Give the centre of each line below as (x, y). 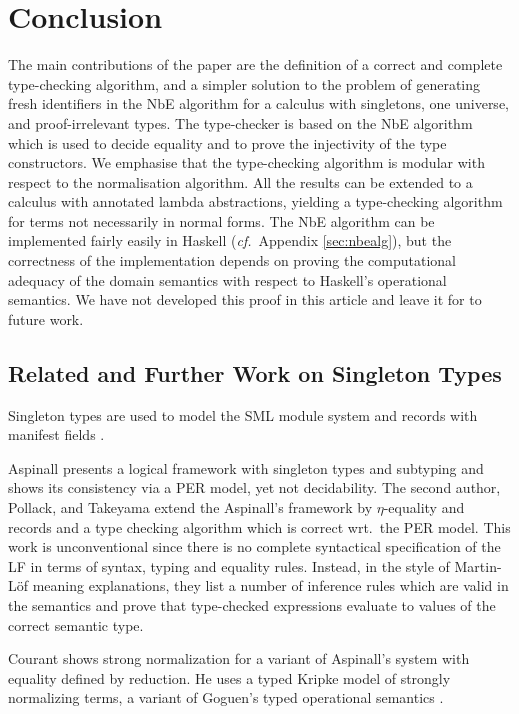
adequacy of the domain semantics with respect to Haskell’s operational (227, 279)
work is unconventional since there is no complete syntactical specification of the (254, 546)
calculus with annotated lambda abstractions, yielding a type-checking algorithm (255, 201)
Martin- (478, 565)
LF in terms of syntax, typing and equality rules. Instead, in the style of (229, 565)
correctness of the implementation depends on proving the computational (232, 260)
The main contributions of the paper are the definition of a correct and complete (255, 64)
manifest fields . (56, 434)
